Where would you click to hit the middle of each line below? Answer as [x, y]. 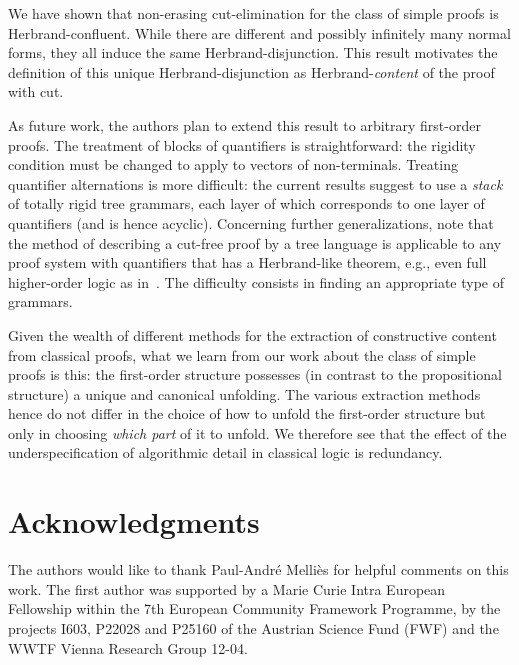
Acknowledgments [134, 521]
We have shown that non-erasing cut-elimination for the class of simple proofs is [253, 13]
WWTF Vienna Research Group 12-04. [128, 647]
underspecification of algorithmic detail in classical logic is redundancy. [225, 452]
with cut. [36, 91]
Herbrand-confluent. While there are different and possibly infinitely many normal [259, 32]
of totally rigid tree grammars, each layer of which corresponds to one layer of [246, 203]
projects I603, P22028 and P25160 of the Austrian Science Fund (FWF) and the [253, 627]
